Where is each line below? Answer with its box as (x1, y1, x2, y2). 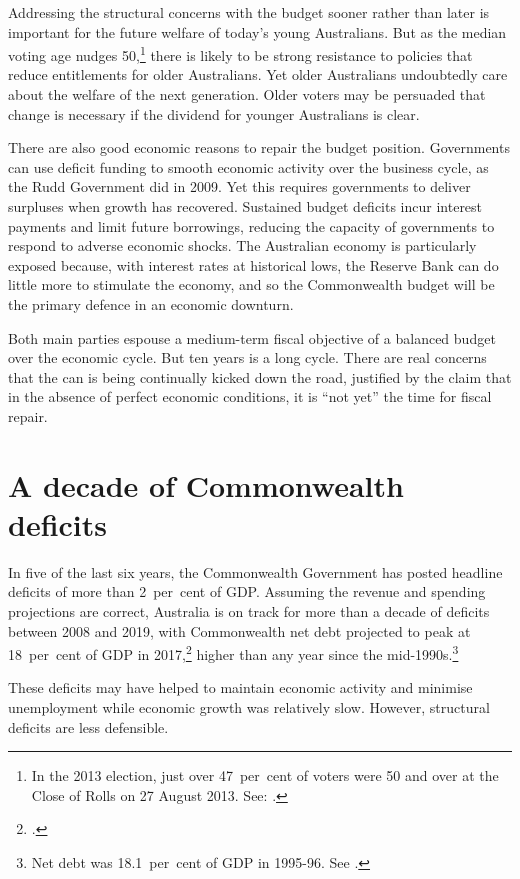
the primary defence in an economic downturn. (8, 293, 294, 314)
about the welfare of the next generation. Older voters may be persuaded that (8, 84, 486, 105)
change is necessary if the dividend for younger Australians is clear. (8, 103, 420, 124)
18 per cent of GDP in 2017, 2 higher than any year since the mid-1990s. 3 (8, 641, 459, 664)
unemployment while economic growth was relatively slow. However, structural (8, 697, 490, 718)
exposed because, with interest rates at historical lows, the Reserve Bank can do (8, 254, 499, 275)
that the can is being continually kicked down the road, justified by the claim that (8, 366, 512, 387)
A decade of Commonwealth (8, 464, 404, 505)
